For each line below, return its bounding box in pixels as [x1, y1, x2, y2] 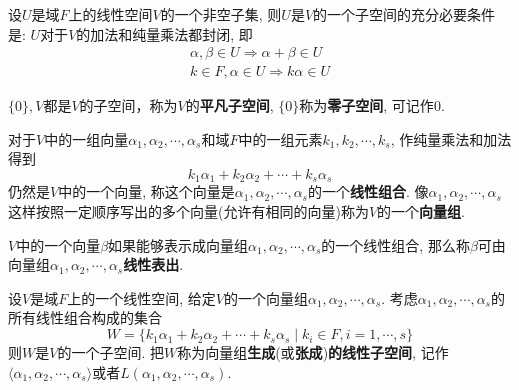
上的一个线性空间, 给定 [67, 287, 216, 308]
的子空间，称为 [79, 95, 178, 116]
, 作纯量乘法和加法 [390, 128, 512, 149]
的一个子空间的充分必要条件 [313, 4, 496, 24]
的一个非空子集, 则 [160, 4, 282, 24]
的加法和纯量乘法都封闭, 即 [76, 23, 253, 44]
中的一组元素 [238, 128, 323, 149]
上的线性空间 [68, 4, 153, 24]
